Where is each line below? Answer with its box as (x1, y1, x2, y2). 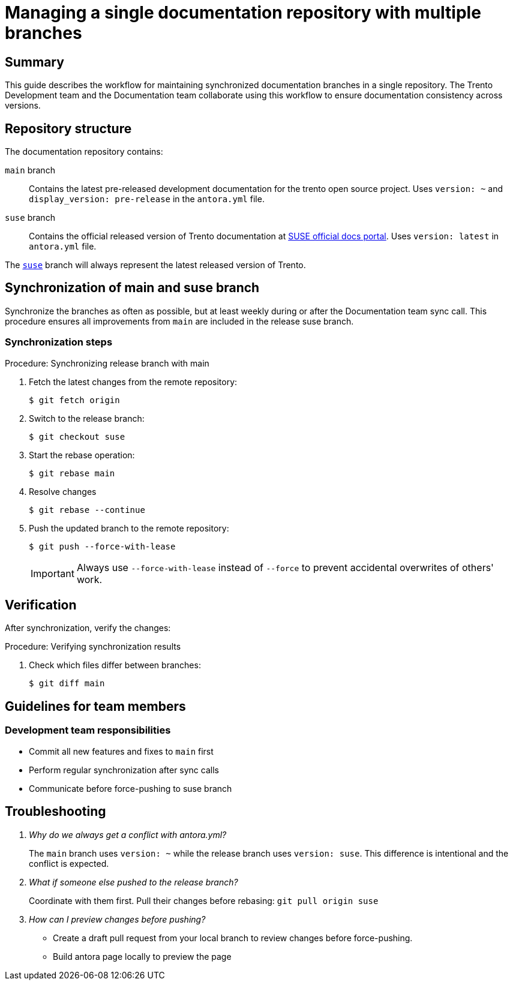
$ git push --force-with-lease (29, 541, 176, 551)
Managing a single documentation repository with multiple (5, 2, 481, 23)
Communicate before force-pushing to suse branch (29, 783, 232, 794)
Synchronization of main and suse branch (5, 280, 260, 296)
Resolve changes (29, 486, 97, 497)
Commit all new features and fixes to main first (29, 746, 214, 756)
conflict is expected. (29, 858, 109, 869)
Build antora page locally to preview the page (53, 951, 232, 962)
